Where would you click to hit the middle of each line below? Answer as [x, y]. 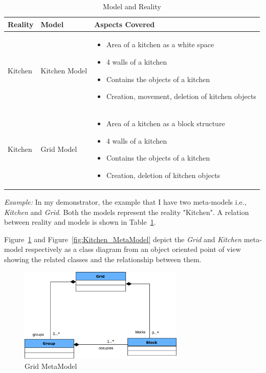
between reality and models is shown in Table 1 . [80, 222]
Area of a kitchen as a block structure [165, 123]
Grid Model [59, 149]
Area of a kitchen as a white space [160, 44]
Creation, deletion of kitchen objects [163, 175]
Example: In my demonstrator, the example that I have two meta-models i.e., [125, 201]
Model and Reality [132, 6]
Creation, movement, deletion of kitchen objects [181, 96]
